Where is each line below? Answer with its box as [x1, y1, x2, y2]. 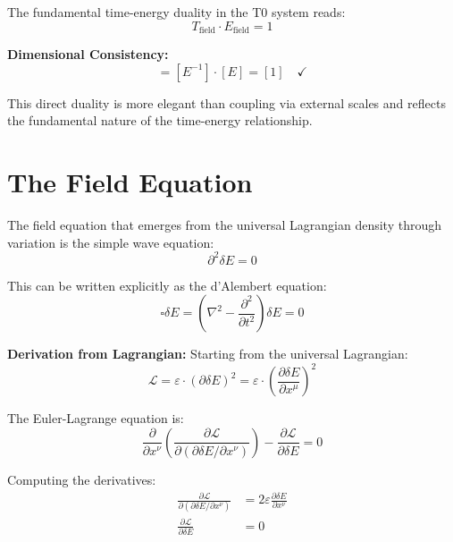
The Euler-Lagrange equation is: [7, 409, 184, 428]
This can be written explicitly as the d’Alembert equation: [7, 275, 327, 294]
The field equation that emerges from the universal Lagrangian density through [7, 215, 441, 233]
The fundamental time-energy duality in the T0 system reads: [7, 3, 346, 21]
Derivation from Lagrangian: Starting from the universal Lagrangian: [7, 344, 408, 363]
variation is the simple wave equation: [7, 233, 214, 251]
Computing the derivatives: [7, 470, 156, 488]
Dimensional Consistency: [7, 45, 169, 64]
